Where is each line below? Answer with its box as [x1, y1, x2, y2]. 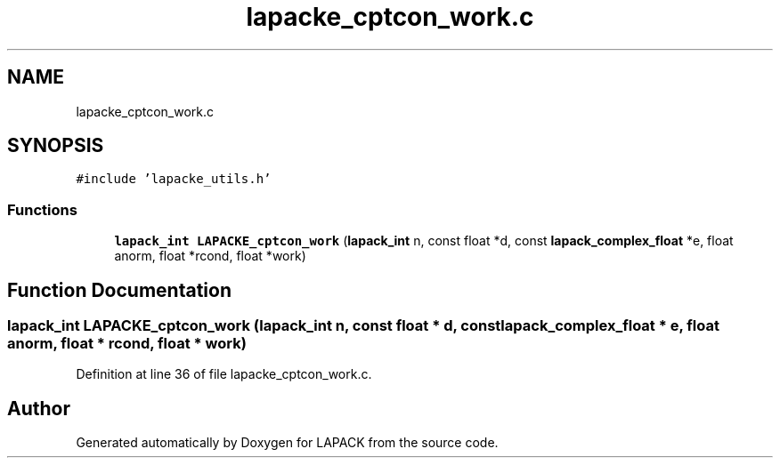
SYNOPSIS [7, 134, 104, 157]
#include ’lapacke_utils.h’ [76, 172, 272, 187]
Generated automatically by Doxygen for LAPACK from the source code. [76, 435, 499, 451]
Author [7, 397, 70, 420]
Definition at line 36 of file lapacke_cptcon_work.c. [76, 366, 372, 382]
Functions [7, 200, 77, 219]
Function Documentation [7, 278, 232, 301]
